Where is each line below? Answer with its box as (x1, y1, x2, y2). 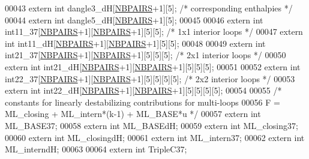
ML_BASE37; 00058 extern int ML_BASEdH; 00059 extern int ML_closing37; (5, 119, 298, 131)
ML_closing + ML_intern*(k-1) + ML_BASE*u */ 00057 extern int (5, 107, 261, 120)
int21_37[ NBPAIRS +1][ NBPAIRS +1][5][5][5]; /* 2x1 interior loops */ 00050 (5, 49, 286, 61)
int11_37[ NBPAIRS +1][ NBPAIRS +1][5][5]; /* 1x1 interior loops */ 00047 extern (5, 25, 303, 38)
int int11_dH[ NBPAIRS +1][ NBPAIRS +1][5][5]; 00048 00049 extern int (5, 37, 266, 49)
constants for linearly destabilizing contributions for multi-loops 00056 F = (5, 95, 280, 108)
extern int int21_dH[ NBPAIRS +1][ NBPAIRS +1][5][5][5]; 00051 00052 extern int (5, 60, 301, 73)
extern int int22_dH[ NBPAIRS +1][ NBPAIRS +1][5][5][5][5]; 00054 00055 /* (5, 84, 282, 97)
